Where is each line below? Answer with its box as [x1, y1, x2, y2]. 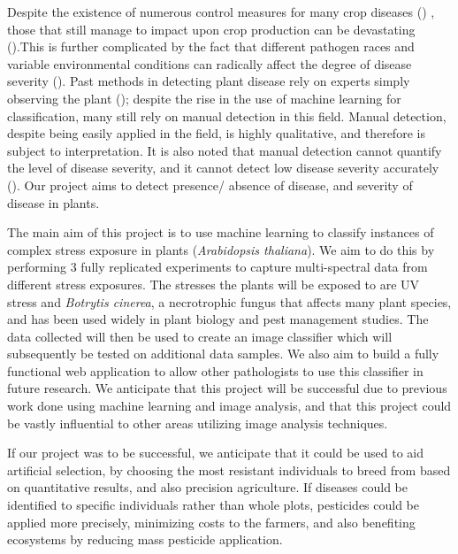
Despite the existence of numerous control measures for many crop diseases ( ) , [7, 3, 435, 20]
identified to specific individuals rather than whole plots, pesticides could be [7, 496, 420, 514]
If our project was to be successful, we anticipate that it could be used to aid [7, 443, 424, 462]
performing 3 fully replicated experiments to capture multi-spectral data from [7, 258, 428, 276]
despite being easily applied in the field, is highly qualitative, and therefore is [7, 124, 425, 142]
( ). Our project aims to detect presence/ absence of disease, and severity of [7, 175, 413, 194]
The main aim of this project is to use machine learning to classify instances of [7, 223, 434, 242]
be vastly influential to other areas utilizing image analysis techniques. [7, 413, 388, 432]
